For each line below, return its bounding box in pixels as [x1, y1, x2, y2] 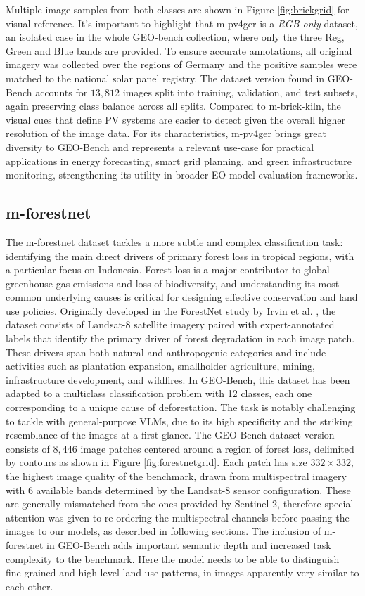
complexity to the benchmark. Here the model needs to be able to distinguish [6, 551, 340, 566]
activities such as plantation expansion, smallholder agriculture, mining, [6, 358, 315, 373]
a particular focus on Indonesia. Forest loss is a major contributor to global [6, 262, 330, 277]
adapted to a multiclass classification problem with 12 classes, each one [6, 386, 312, 401]
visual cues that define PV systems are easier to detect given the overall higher [6, 112, 345, 127]
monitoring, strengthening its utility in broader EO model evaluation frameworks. [6, 167, 358, 182]
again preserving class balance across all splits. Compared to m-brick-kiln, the [6, 98, 341, 113]
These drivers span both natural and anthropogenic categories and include [6, 344, 326, 359]
